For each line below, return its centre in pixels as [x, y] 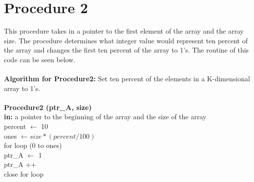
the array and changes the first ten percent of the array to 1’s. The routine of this [127, 50]
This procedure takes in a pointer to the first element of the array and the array [124, 31]
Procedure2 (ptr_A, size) [48, 107]
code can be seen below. [40, 59]
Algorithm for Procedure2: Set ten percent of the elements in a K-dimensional [127, 79]
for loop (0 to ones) [33, 145]
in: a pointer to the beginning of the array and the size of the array [105, 117]
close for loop [24, 174]
